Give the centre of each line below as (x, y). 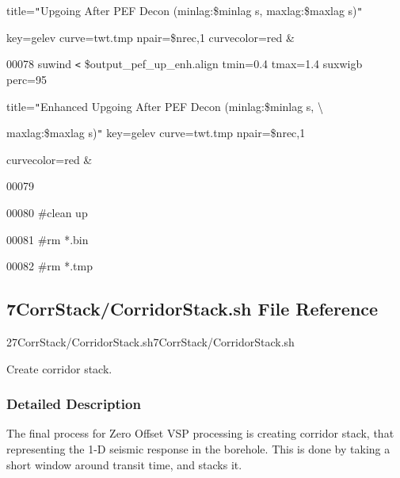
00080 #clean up (47, 212)
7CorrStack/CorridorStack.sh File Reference (192, 309)
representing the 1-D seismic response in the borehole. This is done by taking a (198, 448)
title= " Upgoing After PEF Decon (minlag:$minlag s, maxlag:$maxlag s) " (185, 10)
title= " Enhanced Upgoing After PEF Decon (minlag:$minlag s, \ (165, 106)
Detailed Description (74, 404)
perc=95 (27, 79)
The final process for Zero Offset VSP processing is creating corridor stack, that (200, 433)
